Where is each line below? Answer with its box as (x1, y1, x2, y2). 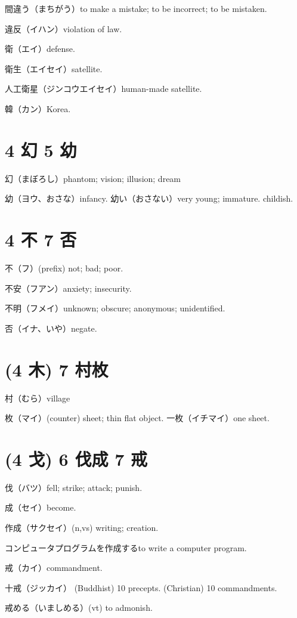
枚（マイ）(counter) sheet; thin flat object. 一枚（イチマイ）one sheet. (5, 412, 270, 424)
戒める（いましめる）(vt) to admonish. (5, 601, 153, 614)
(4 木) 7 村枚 (5, 357, 109, 381)
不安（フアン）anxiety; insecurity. (5, 282, 132, 294)
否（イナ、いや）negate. (5, 322, 97, 334)
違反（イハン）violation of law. (5, 22, 122, 35)
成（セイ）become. (5, 501, 76, 514)
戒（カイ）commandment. (5, 561, 103, 574)
